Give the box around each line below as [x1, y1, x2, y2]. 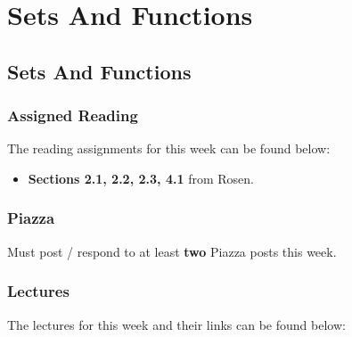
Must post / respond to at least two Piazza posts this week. [7, 242, 337, 260]
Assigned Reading [7, 104, 138, 127]
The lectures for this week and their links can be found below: [7, 315, 346, 333]
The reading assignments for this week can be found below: [7, 139, 331, 158]
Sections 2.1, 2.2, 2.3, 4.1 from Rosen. [28, 168, 254, 187]
